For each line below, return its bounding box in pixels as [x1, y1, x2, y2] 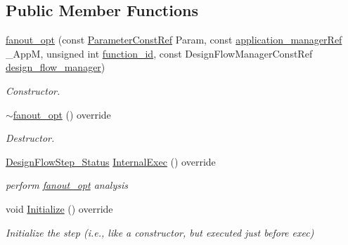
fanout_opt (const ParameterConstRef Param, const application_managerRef [6, 32, 342, 47]
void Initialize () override [6, 201, 113, 216]
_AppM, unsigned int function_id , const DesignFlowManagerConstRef [6, 46, 313, 60]
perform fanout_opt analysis [6, 178, 128, 192]
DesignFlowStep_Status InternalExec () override [6, 154, 216, 168]
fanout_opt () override [13, 107, 111, 121]
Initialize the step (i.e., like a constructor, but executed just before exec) [6, 225, 314, 239]
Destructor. [6, 131, 55, 145]
